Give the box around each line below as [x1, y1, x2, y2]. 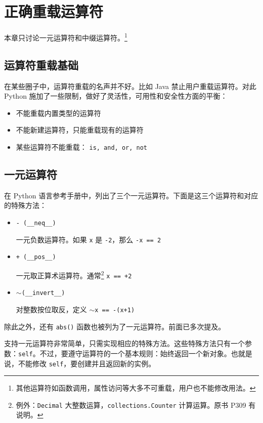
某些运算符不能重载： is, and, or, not [16, 141, 148, 152]
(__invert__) [21, 289, 65, 297]
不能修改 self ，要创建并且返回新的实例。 [18, 358, 156, 368]
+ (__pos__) [16, 253, 56, 261]
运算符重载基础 [4, 57, 78, 72]
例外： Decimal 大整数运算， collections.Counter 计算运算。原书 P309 [16, 399, 246, 410]
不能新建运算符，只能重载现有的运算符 [16, 124, 144, 135]
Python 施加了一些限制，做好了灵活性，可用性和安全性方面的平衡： [4, 91, 228, 101]
